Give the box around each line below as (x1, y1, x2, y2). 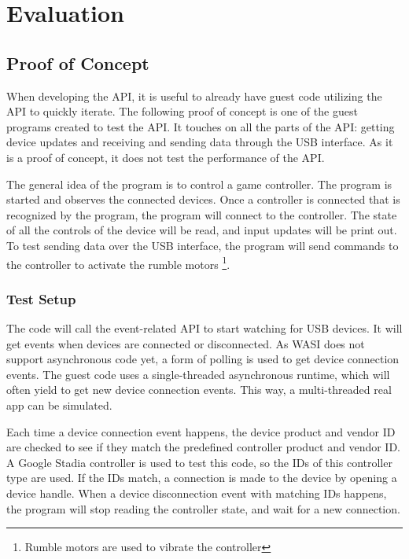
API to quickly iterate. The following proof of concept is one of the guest (6, 103, 358, 120)
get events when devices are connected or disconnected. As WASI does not (6, 335, 365, 351)
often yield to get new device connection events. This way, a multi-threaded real (6, 381, 392, 398)
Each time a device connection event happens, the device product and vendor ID (6, 423, 396, 439)
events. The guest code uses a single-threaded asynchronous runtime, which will (6, 366, 390, 382)
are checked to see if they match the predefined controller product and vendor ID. (6, 439, 400, 455)
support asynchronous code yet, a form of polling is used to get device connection (6, 351, 400, 367)
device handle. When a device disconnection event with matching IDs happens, (6, 484, 387, 501)
